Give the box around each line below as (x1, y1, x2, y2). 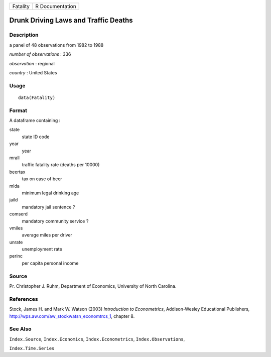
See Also (9, 325, 32, 332)
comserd (9, 211, 28, 217)
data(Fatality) (18, 94, 56, 100)
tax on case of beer (22, 176, 62, 182)
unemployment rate (22, 246, 62, 252)
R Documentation (35, 3, 76, 10)
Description (9, 32, 39, 39)
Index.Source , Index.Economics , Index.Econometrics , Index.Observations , (9, 336, 185, 342)
